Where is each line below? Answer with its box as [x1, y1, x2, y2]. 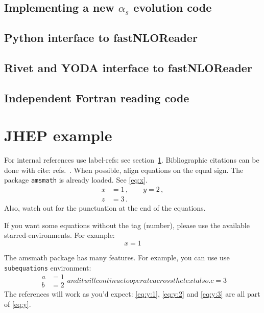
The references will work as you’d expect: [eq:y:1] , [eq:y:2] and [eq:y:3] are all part [4, 288, 260, 299]
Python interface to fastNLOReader [4, 30, 198, 46]
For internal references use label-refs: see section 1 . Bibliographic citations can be [4, 154, 259, 165]
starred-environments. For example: [4, 230, 115, 240]
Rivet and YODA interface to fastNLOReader [4, 59, 252, 75]
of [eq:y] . [4, 298, 31, 309]
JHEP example [4, 125, 112, 146]
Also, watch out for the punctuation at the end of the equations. [4, 203, 206, 213]
